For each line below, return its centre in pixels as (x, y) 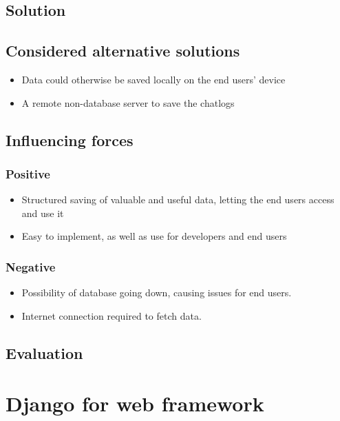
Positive (28, 173)
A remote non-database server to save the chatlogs (128, 102)
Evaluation (44, 352)
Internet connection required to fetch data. (111, 315)
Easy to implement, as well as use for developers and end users (154, 236)
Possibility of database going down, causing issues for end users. (157, 292)
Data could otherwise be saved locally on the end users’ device (153, 79)
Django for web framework (135, 403)
